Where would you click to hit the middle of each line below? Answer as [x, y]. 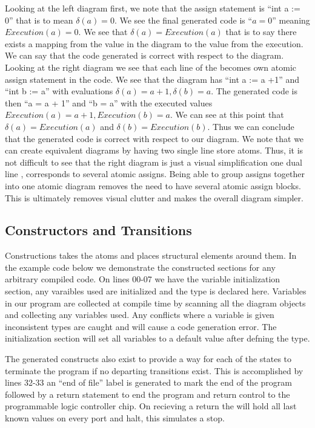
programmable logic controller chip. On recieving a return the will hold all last [151, 406]
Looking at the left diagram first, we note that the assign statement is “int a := [153, 8]
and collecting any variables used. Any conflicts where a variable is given [140, 315]
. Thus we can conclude [251, 126]
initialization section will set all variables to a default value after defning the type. [157, 338]
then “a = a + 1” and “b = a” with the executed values [109, 102]
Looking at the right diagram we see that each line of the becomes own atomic [151, 67]
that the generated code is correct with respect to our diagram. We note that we [154, 138]
